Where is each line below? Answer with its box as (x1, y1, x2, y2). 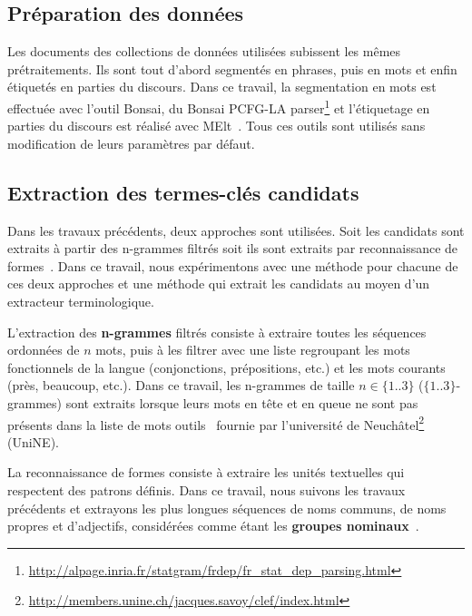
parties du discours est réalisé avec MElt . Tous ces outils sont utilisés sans (7, 116, 426, 135)
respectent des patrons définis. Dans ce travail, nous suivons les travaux (7, 481, 406, 499)
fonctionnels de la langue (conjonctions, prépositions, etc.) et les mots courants (7, 357, 446, 376)
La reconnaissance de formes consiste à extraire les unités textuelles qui (7, 463, 405, 482)
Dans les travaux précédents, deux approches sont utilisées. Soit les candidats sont (7, 220, 465, 240)
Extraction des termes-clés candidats (7, 178, 359, 206)
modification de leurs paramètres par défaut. (7, 133, 255, 152)
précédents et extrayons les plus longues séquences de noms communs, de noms (7, 498, 447, 517)
